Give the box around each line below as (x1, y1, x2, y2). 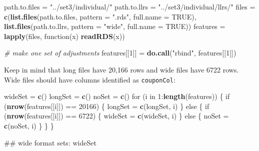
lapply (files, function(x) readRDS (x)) (4, 30, 125, 41)
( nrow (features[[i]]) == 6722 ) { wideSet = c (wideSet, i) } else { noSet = (4, 110, 229, 121)
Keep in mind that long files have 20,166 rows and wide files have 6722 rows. (4, 64, 239, 74)
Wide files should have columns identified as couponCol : (4, 74, 175, 84)
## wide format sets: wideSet (4, 137, 96, 147)
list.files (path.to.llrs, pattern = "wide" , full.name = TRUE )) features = (4, 21, 225, 31)
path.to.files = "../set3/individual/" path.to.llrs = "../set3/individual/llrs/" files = (4, 1, 255, 11)
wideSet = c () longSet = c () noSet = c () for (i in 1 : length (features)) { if (4, 91, 230, 101)
